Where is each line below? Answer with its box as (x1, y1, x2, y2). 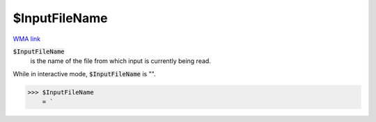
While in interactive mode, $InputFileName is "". (13, 69, 156, 78)
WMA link (13, 35, 41, 43)
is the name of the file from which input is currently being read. (30, 57, 212, 65)
